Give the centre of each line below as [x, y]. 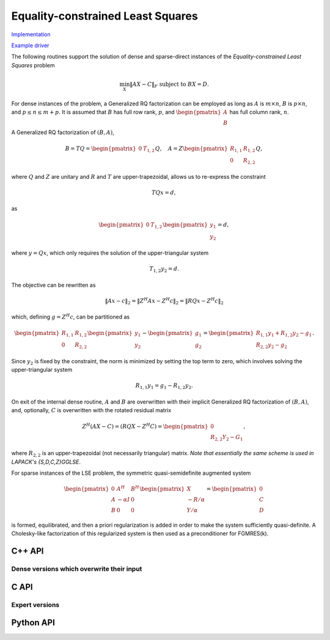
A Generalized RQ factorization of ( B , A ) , [63, 132]
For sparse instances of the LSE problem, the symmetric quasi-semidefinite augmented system [131, 473]
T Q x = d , [164, 193]
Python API [33, 623]
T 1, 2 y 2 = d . [164, 269]
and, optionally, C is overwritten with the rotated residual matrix [91, 410]
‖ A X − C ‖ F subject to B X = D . [169, 85]
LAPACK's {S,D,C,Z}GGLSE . [46, 462]
